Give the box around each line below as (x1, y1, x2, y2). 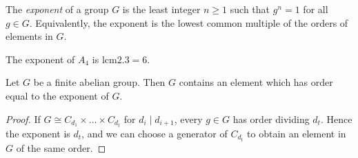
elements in (6, 29, 53, 43)
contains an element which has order (179, 75, 333, 89)
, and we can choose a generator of (81, 126, 228, 140)
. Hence (320, 111, 352, 126)
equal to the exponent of (6, 88, 109, 102)
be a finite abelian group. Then (33, 75, 166, 89)
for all (303, 2, 328, 16)
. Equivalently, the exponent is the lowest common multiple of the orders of (29, 15, 348, 30)
